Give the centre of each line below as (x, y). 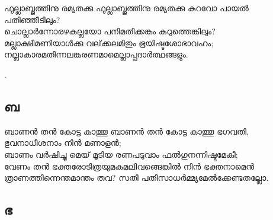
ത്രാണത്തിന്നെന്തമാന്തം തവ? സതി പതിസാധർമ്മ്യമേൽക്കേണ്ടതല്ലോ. (136, 178)
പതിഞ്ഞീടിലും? (32, 19)
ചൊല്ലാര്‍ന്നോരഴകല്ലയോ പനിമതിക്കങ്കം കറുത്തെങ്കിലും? (110, 31)
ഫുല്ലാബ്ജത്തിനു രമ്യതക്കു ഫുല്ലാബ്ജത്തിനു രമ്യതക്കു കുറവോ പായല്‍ (126, 8)
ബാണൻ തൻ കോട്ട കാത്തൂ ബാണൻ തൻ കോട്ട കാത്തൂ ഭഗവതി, (126, 131)
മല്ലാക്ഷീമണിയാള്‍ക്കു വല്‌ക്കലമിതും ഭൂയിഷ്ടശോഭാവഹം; (109, 42)
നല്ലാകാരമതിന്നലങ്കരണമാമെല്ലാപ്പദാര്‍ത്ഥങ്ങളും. (96, 54)
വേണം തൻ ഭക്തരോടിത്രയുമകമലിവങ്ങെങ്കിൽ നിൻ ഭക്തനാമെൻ (129, 166)
